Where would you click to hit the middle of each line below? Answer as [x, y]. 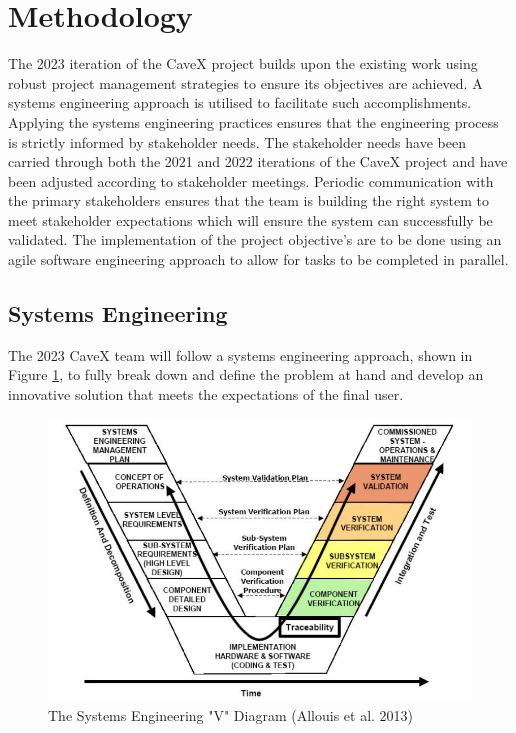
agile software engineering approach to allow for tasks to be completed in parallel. [258, 259]
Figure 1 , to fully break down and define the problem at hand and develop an [246, 374]
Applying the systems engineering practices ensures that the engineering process [253, 121]
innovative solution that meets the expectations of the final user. [206, 394]
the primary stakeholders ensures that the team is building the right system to [248, 200]
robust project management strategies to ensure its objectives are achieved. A [245, 82]
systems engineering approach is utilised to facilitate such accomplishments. [240, 102]
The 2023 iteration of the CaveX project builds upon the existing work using [243, 63]
